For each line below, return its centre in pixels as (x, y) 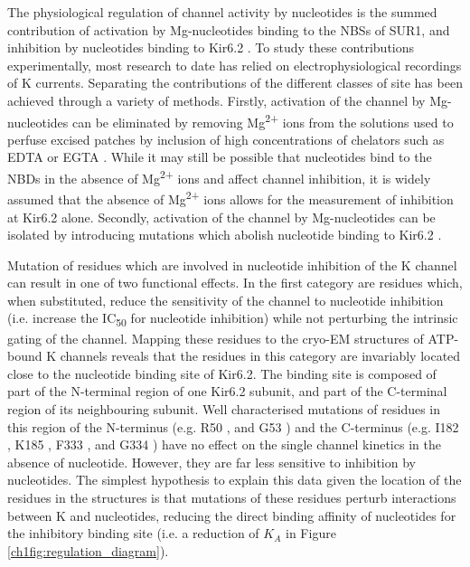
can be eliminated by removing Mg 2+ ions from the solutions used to (263, 120)
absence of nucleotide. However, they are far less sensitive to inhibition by (211, 462)
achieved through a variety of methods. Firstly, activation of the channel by (216, 100)
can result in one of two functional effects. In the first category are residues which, (235, 283)
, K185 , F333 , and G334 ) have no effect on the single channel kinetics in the (224, 444)
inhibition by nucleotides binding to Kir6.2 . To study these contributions (211, 47)
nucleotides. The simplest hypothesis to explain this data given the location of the (235, 480)
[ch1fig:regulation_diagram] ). (88, 550)
